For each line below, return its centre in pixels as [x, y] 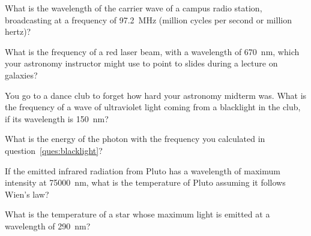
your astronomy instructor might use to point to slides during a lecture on [141, 63]
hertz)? [18, 31]
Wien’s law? [27, 194]
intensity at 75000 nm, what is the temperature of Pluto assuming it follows [145, 182]
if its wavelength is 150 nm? [57, 118]
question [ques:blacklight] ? [54, 150]
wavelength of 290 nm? [48, 226]
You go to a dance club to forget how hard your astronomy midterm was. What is [156, 95]
